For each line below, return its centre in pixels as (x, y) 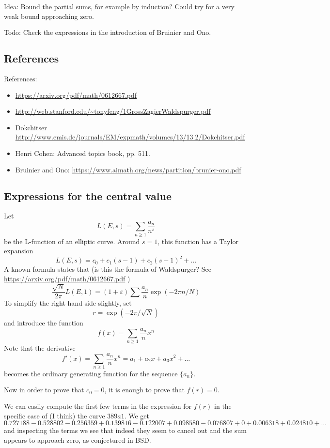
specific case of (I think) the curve (55, 415)
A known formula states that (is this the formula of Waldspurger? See (108, 269)
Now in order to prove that (44, 390)
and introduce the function (44, 323)
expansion (19, 251)
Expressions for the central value (88, 195)
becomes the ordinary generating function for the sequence (91, 373)
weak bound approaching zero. (49, 16)
